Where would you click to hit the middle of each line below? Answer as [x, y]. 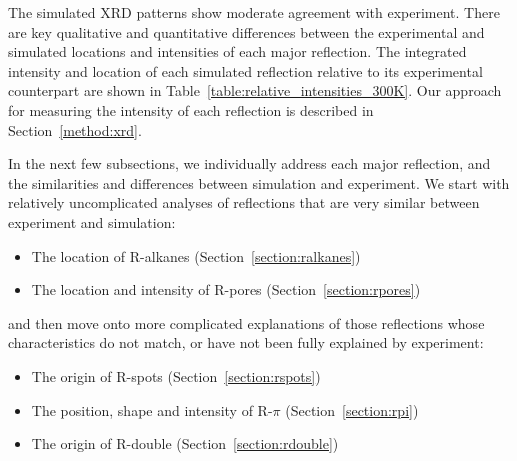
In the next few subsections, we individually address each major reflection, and [249, 163]
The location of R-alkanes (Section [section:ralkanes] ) [196, 255]
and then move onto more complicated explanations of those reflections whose [246, 322]
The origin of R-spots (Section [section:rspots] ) [176, 375]
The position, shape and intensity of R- [152, 409]
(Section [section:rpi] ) [352, 409]
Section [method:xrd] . [75, 129]
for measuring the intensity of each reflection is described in [191, 109]
